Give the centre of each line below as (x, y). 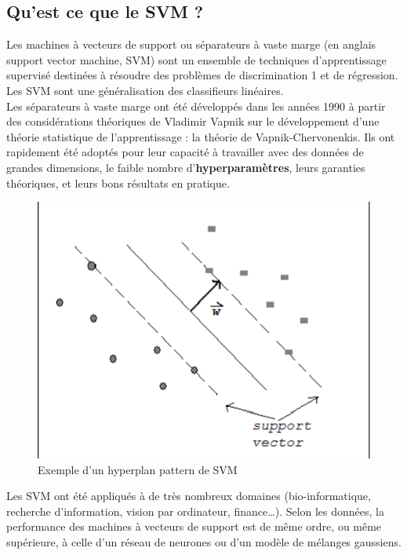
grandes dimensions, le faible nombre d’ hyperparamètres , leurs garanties (186, 167)
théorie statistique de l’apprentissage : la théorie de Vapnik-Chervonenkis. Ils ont (201, 136)
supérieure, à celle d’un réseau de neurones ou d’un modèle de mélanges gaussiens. (204, 542)
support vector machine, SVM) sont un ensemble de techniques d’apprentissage (196, 59)
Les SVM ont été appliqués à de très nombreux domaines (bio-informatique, (189, 496)
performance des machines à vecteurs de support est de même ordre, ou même (194, 526)
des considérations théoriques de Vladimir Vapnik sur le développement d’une (193, 121)
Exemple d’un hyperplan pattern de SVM (138, 469)
